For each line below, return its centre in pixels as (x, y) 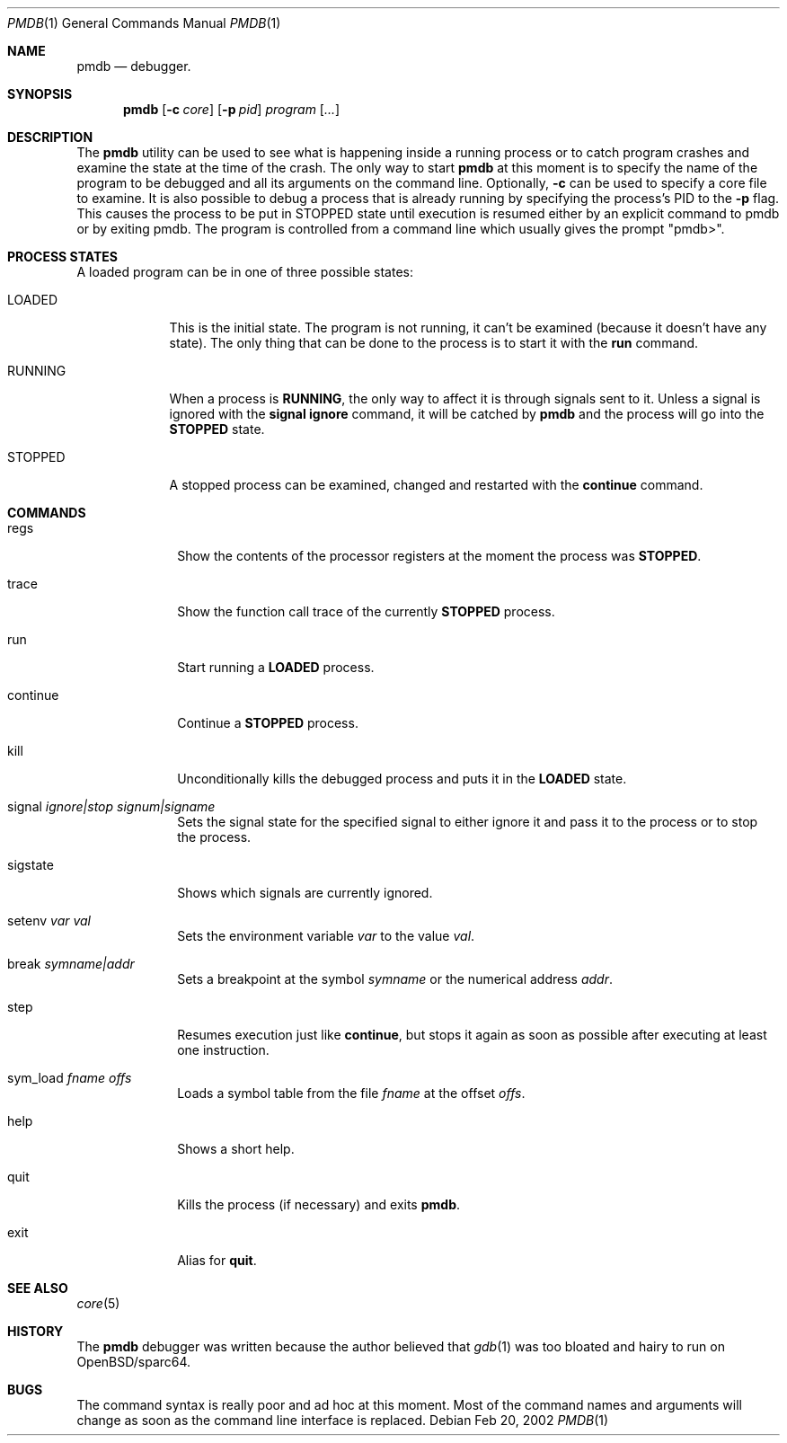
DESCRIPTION (50, 137)
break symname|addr (71, 964)
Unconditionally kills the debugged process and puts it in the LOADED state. (402, 779)
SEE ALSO (38, 1288)
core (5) (98, 1303)
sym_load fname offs (70, 1078)
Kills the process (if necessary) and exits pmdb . (319, 1204)
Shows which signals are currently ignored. (305, 893)
